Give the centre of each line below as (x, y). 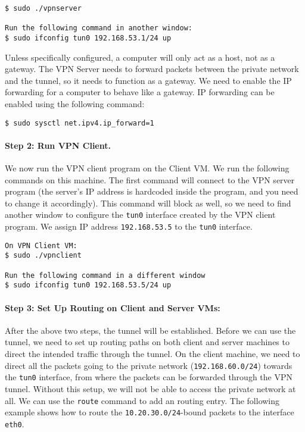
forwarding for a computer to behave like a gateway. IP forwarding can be (140, 92)
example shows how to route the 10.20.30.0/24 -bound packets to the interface (150, 412)
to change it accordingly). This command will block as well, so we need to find (148, 203)
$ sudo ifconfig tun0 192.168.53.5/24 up (88, 285)
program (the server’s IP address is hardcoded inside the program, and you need (152, 191)
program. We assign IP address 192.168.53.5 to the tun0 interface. (129, 226)
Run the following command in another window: (99, 28)
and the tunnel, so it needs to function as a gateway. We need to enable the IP (148, 80)
